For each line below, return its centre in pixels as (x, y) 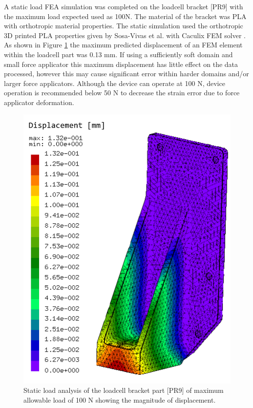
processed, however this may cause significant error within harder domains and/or (126, 74)
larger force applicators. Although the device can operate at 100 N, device (115, 83)
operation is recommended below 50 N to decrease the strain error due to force (122, 93)
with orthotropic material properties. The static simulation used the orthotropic (124, 26)
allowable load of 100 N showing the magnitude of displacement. (120, 399)
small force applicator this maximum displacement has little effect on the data (121, 64)
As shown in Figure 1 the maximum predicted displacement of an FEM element (123, 45)
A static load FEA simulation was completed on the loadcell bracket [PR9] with (124, 6)
